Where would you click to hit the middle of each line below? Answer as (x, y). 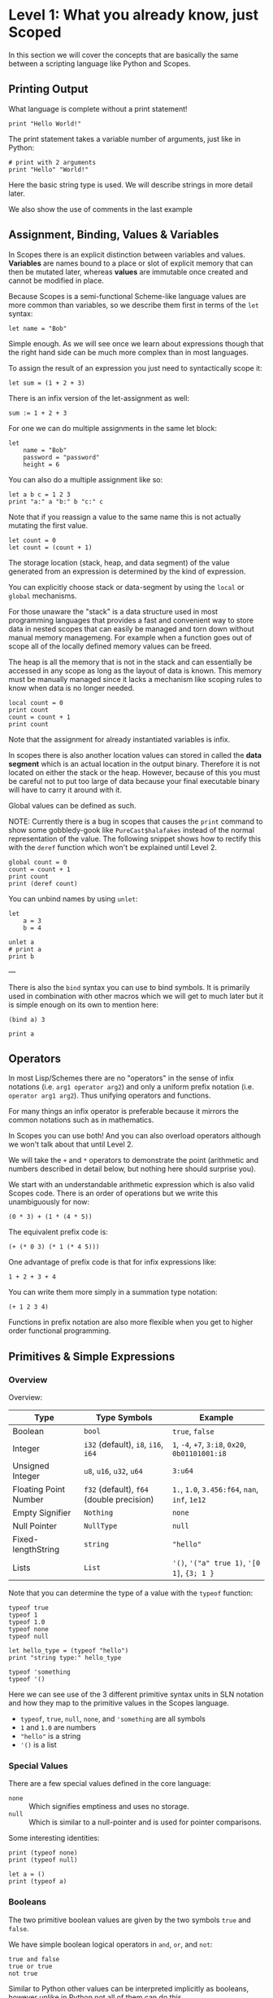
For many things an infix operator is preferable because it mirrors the (124, 1111)
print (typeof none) (43, 1853)
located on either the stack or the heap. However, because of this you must (134, 772)
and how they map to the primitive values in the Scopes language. (119, 1703)
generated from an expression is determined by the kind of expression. (127, 571)
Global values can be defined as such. (72, 805)
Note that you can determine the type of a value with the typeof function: (131, 1593)
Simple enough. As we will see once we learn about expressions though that (136, 343)
